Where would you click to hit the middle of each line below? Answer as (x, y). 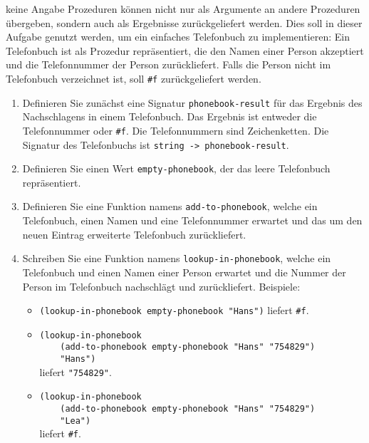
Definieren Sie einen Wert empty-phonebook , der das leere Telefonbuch (176, 168)
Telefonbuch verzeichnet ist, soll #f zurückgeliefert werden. (134, 78)
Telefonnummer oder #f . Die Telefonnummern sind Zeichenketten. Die (176, 130)
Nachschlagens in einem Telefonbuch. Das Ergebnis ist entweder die (170, 116)
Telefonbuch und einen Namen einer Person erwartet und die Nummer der (184, 272)
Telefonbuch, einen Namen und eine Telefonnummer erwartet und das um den (192, 220)
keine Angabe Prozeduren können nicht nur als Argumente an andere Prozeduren (183, 9)
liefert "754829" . (76, 371)
